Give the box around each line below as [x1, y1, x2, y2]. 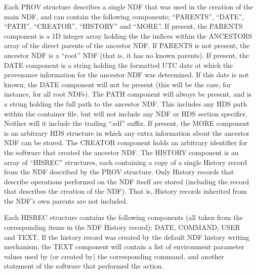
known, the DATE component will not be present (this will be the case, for [4, 79, 231, 89]
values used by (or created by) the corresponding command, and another [4, 251, 224, 261]
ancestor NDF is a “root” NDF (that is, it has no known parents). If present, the [4, 50, 249, 60]
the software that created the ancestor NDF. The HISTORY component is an [4, 147, 239, 157]
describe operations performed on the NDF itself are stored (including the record [4, 176, 249, 186]
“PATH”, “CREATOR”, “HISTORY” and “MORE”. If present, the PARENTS [4, 21, 243, 31]
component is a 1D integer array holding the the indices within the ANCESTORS [4, 30, 252, 41]
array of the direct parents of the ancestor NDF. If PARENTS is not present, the [4, 40, 250, 51]
